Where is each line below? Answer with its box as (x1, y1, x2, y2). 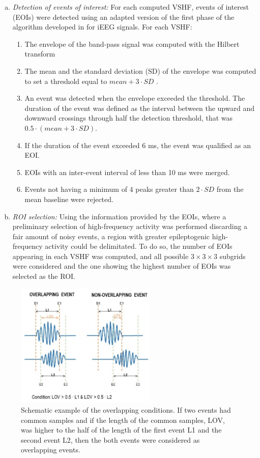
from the (216, 184, 244, 194)
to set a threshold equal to (24, 75, 107, 86)
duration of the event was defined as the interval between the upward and (24, 102, 254, 113)
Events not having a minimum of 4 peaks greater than (24, 184, 194, 194)
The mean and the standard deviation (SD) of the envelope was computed (24, 65, 256, 76)
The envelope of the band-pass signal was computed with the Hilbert (24, 38, 240, 49)
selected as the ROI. (12, 271, 75, 281)
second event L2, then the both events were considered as (21, 434, 200, 445)
